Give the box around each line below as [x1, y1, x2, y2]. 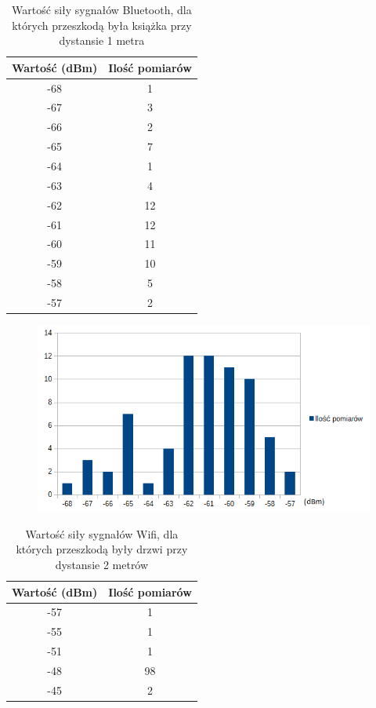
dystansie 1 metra [59, 32, 145, 49]
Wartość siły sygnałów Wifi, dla [25, 525, 179, 542]
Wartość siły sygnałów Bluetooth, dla [12, 2, 192, 17]
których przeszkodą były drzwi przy [16, 541, 188, 557]
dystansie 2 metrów [55, 557, 149, 573]
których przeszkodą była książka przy [12, 16, 192, 33]
